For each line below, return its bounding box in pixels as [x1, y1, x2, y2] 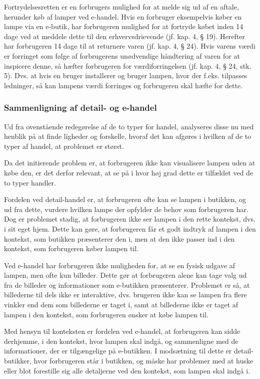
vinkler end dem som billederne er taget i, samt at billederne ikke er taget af [4, 299, 238, 310]
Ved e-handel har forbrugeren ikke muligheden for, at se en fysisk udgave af [4, 260, 235, 270]
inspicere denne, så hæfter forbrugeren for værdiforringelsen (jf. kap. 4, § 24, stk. [4, 60, 251, 71]
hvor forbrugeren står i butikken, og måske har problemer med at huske [33, 355, 253, 366]
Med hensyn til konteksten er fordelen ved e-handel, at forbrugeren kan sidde [4, 326, 240, 336]
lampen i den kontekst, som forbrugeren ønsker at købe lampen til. [4, 309, 208, 319]
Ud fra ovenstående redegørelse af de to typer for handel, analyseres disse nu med [4, 121, 254, 131]
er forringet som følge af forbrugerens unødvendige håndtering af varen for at [4, 50, 240, 61]
